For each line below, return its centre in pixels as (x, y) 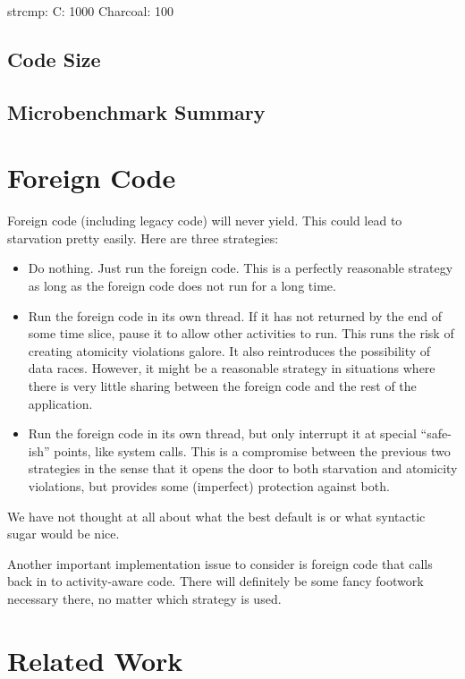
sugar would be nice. (63, 534)
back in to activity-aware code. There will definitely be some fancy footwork (216, 581)
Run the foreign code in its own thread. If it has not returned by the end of (235, 315)
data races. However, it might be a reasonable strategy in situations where (232, 368)
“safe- (436, 433)
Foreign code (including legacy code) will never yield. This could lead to (205, 221)
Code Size (54, 59)
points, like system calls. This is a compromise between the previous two (252, 450)
